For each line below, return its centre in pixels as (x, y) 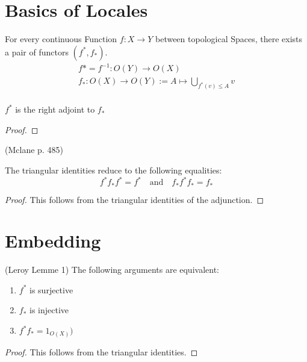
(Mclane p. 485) (34, 150)
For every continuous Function (61, 39)
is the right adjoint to (55, 109)
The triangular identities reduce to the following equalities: (113, 170)
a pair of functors (37, 51)
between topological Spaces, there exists (229, 39)
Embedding (53, 241)
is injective (49, 310)
